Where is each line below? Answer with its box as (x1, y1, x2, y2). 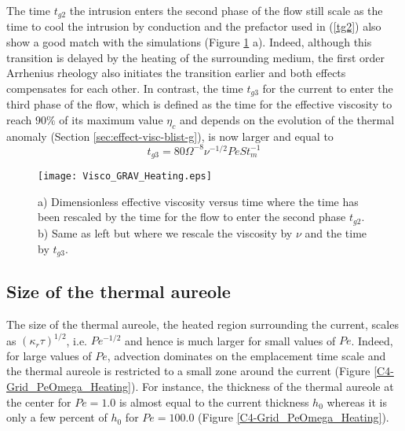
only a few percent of (6, 409, 108, 425)
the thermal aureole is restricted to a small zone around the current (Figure (6, 363, 370, 379)
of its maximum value (59, 111, 163, 127)
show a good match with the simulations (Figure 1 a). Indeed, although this (6, 34, 372, 50)
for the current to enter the (262, 79, 393, 96)
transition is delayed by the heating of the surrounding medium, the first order (6, 49, 385, 65)
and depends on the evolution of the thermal (179, 111, 395, 127)
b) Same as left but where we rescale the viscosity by (38, 224, 293, 241)
